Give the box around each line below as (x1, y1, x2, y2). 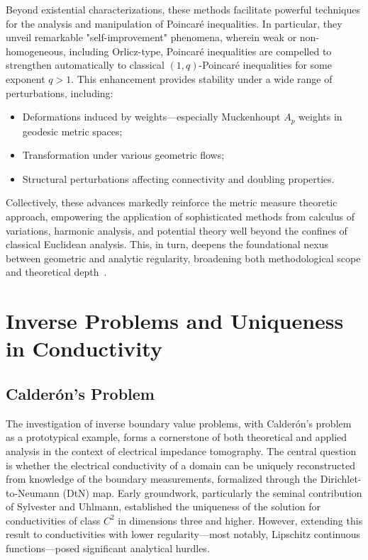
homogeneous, (6, 43, 66, 58)
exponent (6, 71, 45, 86)
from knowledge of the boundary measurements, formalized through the (6, 471, 318, 486)
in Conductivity (6, 334, 162, 363)
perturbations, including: (6, 85, 113, 100)
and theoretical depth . (6, 264, 107, 279)
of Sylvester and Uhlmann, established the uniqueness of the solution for (6, 499, 320, 514)
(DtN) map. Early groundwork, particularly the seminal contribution (62, 485, 362, 500)
